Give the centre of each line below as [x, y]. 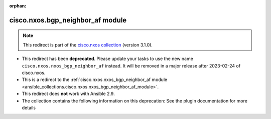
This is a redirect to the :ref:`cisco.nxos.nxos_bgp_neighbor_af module [95, 79]
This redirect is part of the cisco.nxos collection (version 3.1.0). [88, 44]
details [29, 107]
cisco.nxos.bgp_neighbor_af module [68, 20]
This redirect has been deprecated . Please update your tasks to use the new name [107, 59]
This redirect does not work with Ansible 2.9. [68, 94]
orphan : [18, 6]
